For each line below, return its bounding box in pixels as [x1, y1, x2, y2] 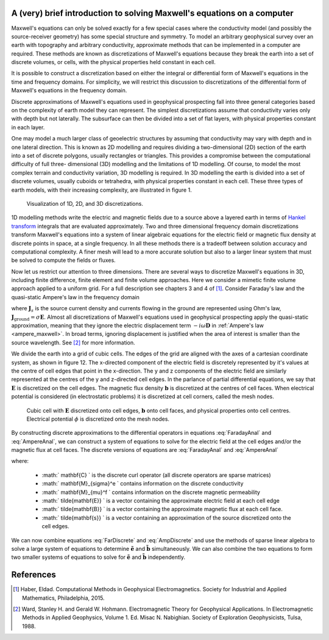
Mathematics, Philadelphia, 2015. [22, 594, 105, 602]
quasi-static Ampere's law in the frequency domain [11, 293, 140, 300]
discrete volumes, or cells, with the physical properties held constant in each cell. [11, 59, 216, 66]
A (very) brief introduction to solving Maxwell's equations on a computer [11, 8, 294, 18]
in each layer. [11, 123, 45, 131]
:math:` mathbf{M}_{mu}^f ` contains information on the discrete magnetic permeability [41, 489, 260, 496]
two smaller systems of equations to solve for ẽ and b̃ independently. [11, 553, 186, 561]
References [11, 570, 56, 580]
